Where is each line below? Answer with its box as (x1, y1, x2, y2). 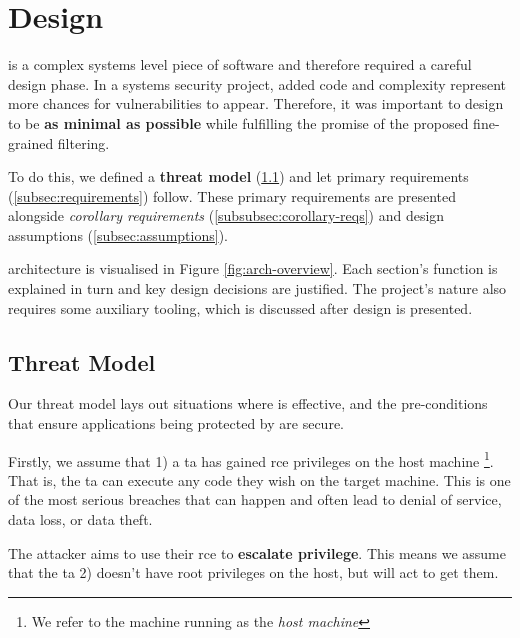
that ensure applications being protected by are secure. (8, 413, 344, 434)
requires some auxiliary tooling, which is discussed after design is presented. (8, 297, 473, 318)
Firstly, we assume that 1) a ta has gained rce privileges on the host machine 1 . (8, 447, 494, 471)
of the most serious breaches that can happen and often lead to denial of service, (8, 489, 502, 510)
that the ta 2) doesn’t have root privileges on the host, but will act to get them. (8, 562, 499, 583)
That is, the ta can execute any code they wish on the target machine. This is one (8, 469, 511, 490)
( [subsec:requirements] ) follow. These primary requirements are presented (8, 185, 456, 206)
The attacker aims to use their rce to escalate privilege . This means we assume (8, 542, 507, 563)
